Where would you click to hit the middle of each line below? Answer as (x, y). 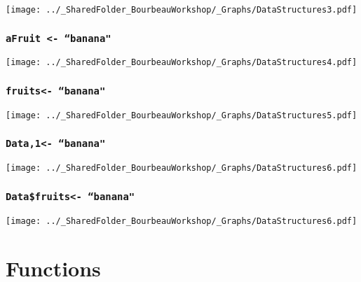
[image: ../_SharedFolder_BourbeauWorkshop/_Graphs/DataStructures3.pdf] (182, 9)
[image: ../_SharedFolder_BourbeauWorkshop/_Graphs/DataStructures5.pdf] (182, 115)
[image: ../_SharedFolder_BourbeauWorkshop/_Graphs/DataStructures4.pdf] (182, 63)
